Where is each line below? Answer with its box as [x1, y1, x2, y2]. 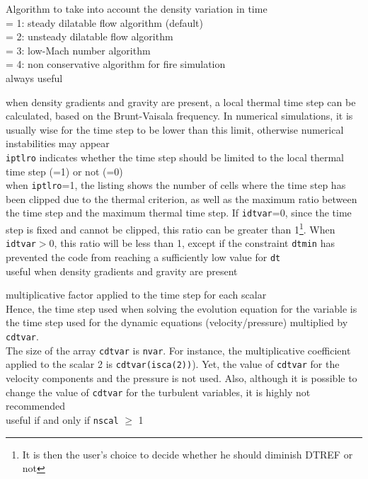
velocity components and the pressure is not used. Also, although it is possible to [6, 371, 357, 385]
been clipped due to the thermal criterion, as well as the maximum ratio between [6, 191, 357, 206]
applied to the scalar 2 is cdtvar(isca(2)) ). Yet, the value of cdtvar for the [6, 357, 340, 371]
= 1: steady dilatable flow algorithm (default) [6, 15, 203, 30]
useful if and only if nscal [6, 412, 119, 427]
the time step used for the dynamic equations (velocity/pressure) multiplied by [6, 315, 348, 330]
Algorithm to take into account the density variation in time [6, 1, 268, 16]
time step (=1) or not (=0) [6, 163, 123, 178]
